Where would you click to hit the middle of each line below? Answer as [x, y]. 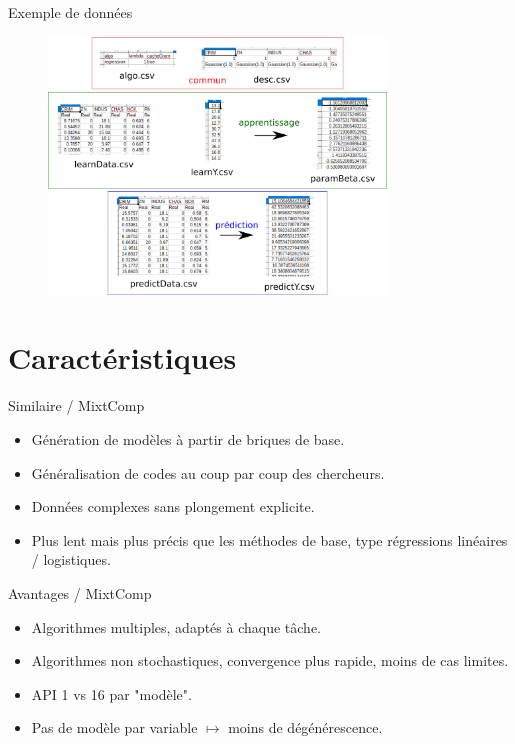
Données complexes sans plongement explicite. [173, 506]
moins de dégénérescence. [305, 727]
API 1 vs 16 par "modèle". [111, 693]
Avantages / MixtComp [80, 592]
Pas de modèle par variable [114, 727]
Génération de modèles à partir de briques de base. [188, 438]
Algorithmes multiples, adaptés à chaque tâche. [176, 626]
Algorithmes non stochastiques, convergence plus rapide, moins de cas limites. [270, 660]
